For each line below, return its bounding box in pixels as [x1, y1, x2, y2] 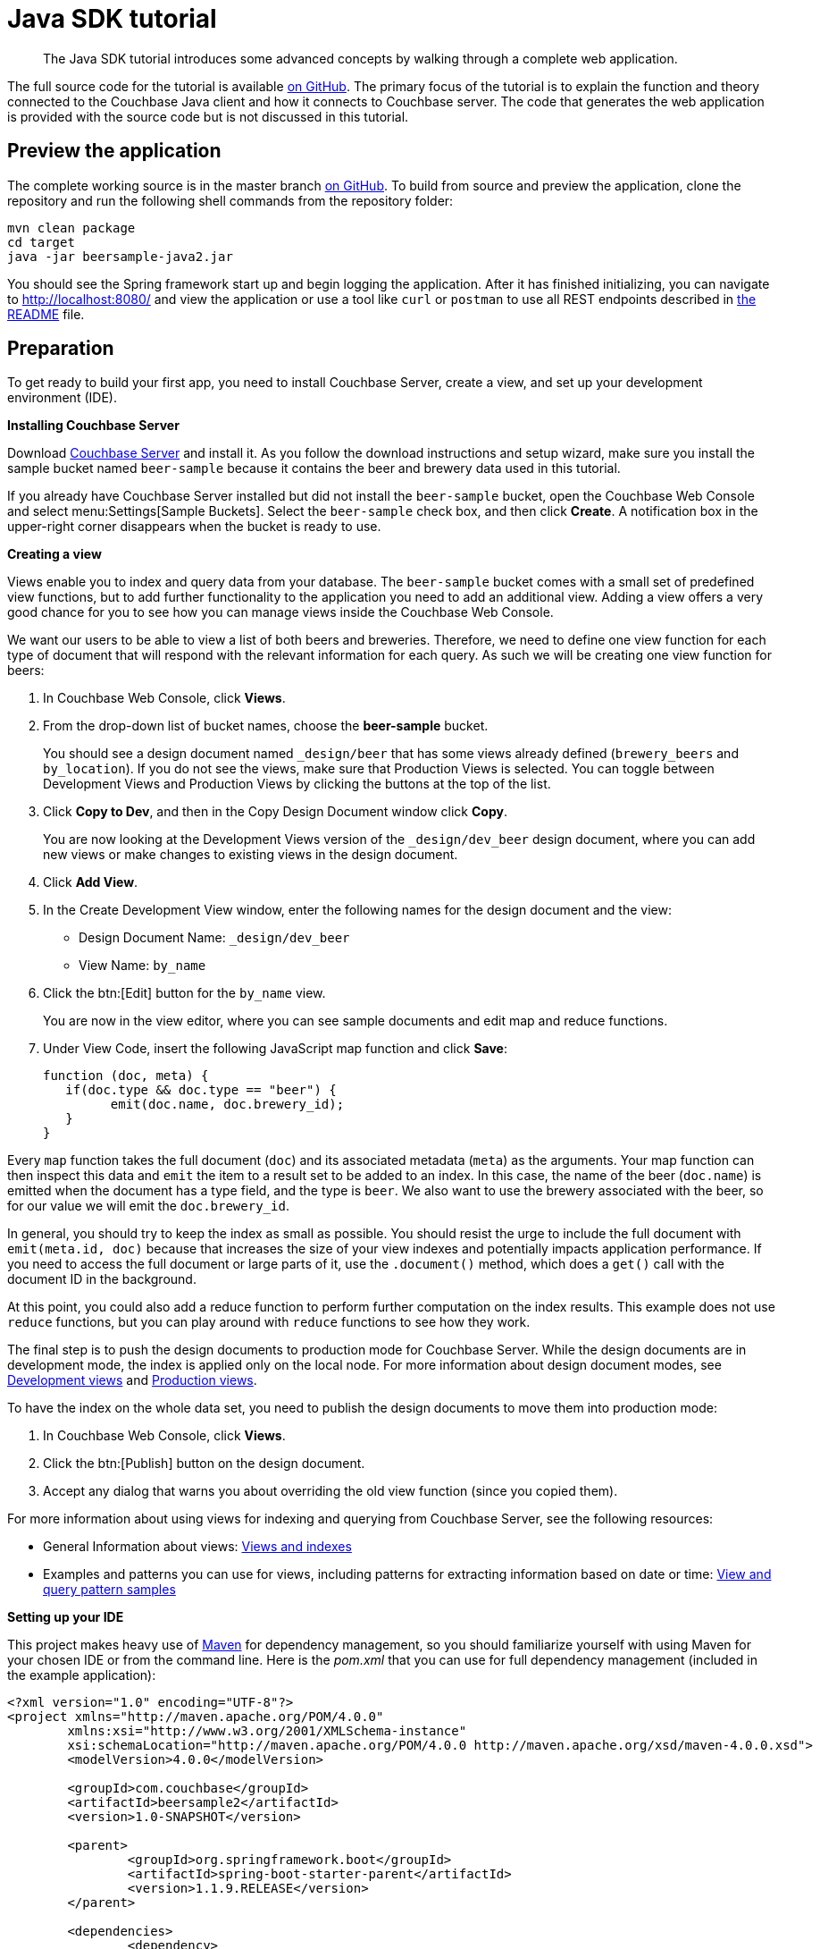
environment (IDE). [7, 390, 117, 406]
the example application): [7, 1667, 156, 1683]
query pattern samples [43, 1582, 176, 1598]
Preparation [7, 337, 114, 360]
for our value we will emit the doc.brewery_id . [7, 1198, 289, 1214]
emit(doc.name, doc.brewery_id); [110, 1097, 345, 1112]
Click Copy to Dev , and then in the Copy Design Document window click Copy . [43, 804, 507, 820]
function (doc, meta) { [43, 1068, 209, 1084]
